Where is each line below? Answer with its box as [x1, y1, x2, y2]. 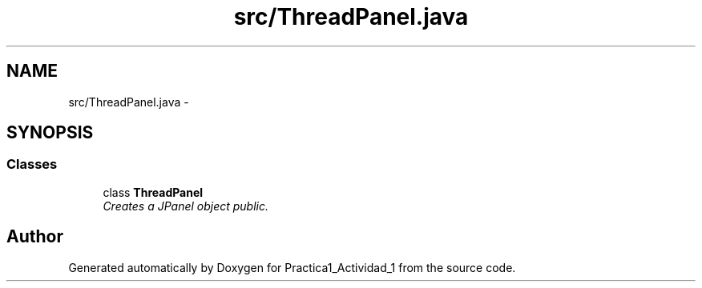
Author [6, 226, 63, 247]
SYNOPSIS [6, 122, 94, 143]
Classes [6, 156, 58, 173]
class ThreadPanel [103, 185, 204, 199]
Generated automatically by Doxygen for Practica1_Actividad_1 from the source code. [68, 260, 516, 274]
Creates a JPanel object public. [103, 198, 269, 213]
